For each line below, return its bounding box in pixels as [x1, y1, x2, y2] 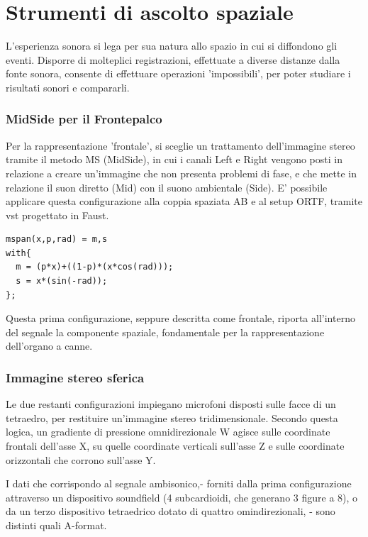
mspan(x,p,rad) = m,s [6, 234, 108, 245]
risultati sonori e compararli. [6, 79, 130, 94]
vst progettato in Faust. [6, 207, 109, 222]
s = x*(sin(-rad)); [16, 276, 108, 287]
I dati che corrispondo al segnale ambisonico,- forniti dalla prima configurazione [6, 476, 352, 491]
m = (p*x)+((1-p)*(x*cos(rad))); [16, 262, 174, 272]
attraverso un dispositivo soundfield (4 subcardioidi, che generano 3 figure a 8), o [6, 489, 358, 504]
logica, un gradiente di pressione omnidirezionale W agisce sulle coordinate [6, 424, 330, 439]
